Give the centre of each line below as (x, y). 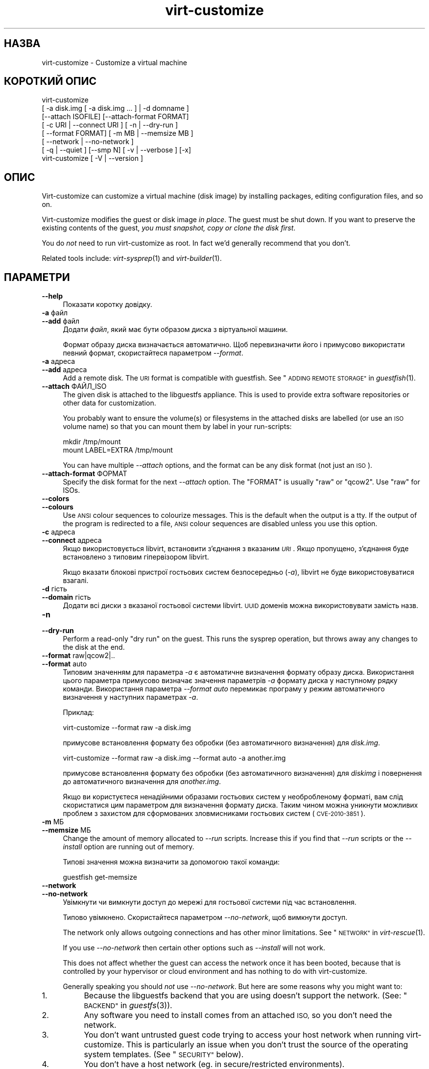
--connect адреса (72, 540)
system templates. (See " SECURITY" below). (164, 1055)
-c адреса (59, 532)
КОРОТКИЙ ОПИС (50, 81)
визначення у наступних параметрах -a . (131, 697)
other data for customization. (109, 403)
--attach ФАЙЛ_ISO (74, 386)
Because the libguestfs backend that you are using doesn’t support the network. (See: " (246, 996)
